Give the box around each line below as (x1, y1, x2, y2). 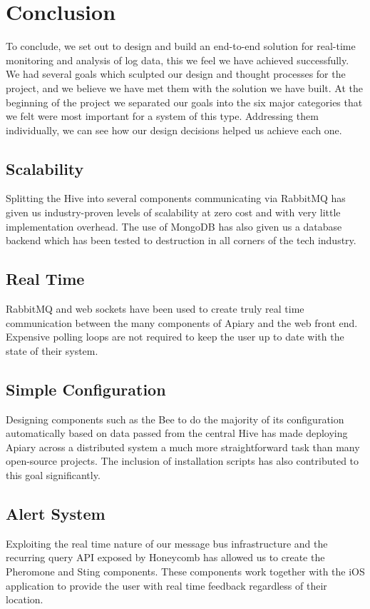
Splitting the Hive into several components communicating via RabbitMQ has (6, 191, 346, 206)
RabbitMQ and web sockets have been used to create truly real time (6, 301, 304, 316)
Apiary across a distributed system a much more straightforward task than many (6, 439, 360, 454)
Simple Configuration (6, 378, 166, 400)
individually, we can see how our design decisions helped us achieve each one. (6, 122, 342, 137)
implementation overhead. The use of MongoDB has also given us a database (6, 218, 342, 233)
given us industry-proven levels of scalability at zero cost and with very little (6, 205, 341, 220)
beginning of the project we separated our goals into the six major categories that (6, 94, 363, 109)
